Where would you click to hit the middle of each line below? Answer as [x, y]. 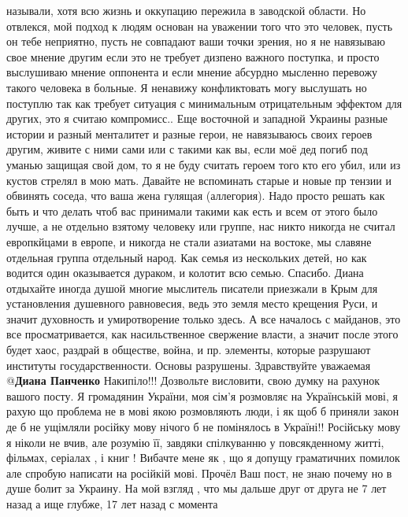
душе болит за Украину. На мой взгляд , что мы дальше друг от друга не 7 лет [197, 488]
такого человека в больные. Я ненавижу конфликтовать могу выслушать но [187, 87]
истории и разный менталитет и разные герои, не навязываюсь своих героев [189, 133]
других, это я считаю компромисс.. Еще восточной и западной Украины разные [197, 118]
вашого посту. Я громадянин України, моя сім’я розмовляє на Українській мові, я [202, 395]
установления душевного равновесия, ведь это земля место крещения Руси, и [192, 303]
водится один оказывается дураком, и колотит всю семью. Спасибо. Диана [185, 273]
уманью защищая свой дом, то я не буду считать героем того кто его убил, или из [204, 164]
